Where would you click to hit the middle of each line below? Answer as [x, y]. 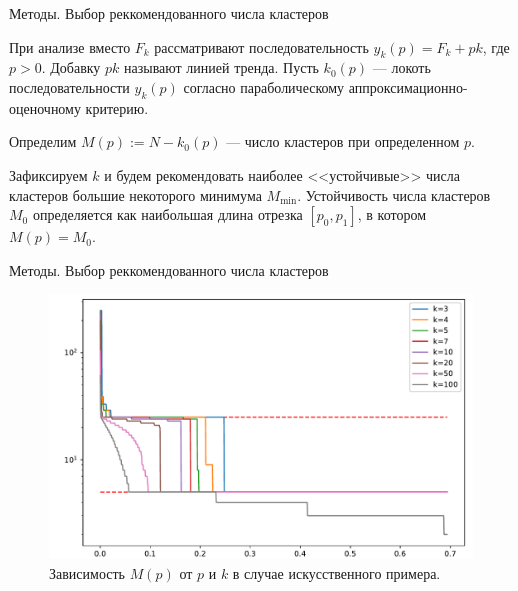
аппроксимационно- [408, 86]
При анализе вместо [70, 46]
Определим [43, 141]
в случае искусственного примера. [336, 572]
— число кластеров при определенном [343, 141]
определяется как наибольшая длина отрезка [167, 214]
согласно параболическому [264, 86]
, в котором [391, 214]
